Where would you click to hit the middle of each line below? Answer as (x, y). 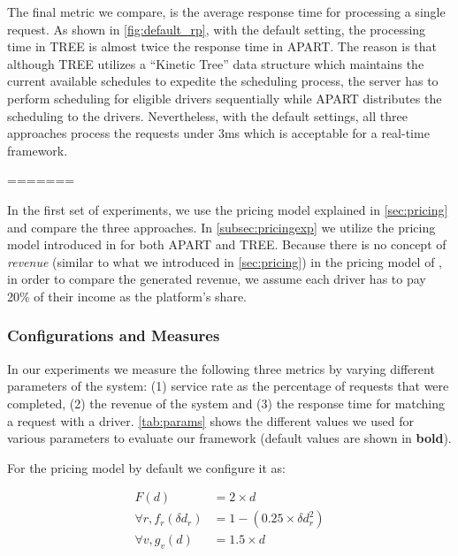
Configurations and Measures (114, 335)
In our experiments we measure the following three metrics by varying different (221, 368)
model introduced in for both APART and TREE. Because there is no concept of (227, 244)
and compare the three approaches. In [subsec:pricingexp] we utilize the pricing (221, 227)
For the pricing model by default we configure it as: (147, 467)
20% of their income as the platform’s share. (127, 296)
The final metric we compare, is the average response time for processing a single (226, 11)
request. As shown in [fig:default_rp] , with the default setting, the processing (217, 29)
